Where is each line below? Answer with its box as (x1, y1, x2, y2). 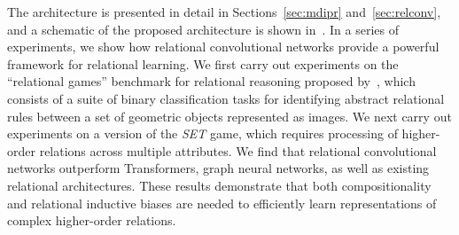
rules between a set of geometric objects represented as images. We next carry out (7, 106, 452, 125)
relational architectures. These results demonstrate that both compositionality (7, 176, 432, 194)
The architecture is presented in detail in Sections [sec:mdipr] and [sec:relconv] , (7, 3, 441, 20)
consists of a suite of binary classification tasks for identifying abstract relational (7, 89, 445, 107)
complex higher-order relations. (7, 211, 176, 230)
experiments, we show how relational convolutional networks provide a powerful (7, 37, 440, 56)
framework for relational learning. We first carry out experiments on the (7, 54, 399, 73)
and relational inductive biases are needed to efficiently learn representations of (7, 193, 437, 212)
